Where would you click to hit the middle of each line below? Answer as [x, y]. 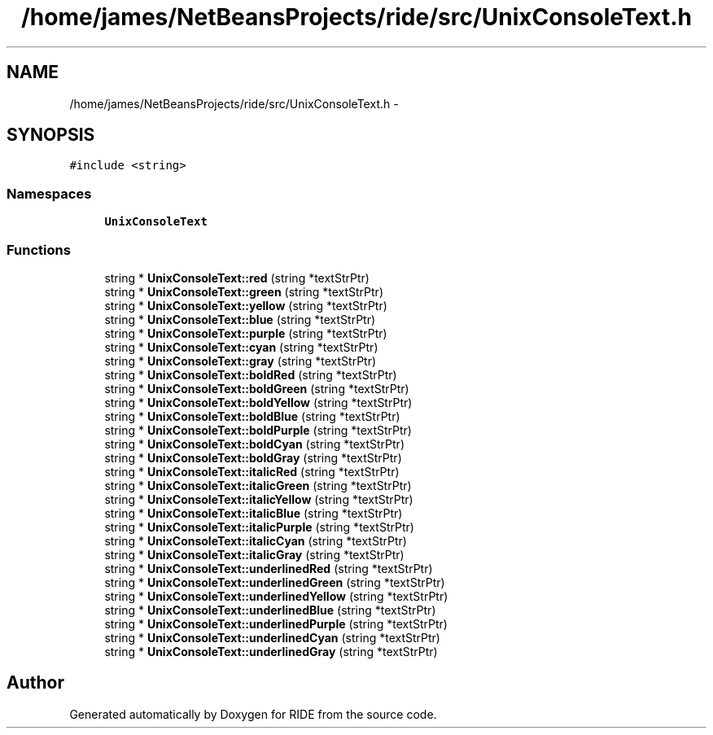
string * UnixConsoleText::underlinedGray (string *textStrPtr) [271, 651]
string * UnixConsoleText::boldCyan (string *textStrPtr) [254, 444]
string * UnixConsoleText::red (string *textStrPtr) [237, 278]
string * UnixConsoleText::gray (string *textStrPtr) [241, 361]
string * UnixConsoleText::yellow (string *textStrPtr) [246, 305]
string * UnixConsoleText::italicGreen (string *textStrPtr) [258, 485]
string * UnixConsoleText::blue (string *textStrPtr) [240, 319]
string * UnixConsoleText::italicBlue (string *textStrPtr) [254, 513]
